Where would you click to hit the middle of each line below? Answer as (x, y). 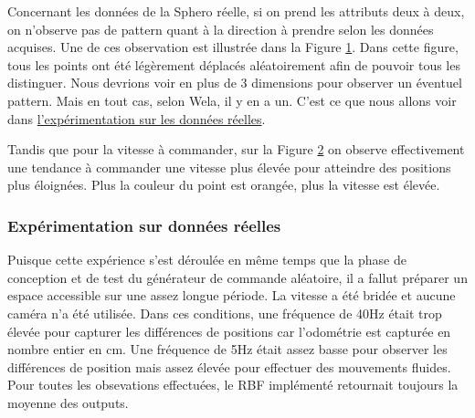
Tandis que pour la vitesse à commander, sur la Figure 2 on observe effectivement (236, 149)
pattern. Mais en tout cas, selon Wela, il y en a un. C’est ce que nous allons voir (232, 100)
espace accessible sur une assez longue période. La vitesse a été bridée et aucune (232, 295)
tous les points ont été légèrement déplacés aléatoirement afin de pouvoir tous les (234, 64)
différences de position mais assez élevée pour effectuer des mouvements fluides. (229, 366)
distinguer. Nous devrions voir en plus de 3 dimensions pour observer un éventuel (235, 83)
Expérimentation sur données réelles (144, 225)
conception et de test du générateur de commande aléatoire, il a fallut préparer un (237, 277)
